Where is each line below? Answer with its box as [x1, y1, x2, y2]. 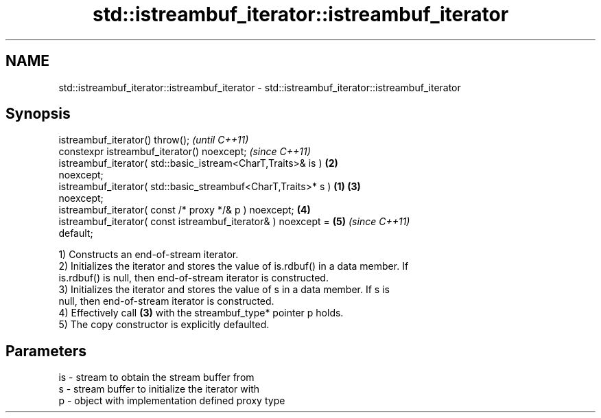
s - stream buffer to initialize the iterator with [58, 383, 259, 395]
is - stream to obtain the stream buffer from [58, 371, 255, 384]
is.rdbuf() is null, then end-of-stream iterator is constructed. [58, 272, 329, 284]
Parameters [5, 342, 86, 360]
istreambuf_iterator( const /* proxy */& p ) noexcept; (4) [58, 204, 311, 216]
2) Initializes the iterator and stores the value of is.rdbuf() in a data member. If [58, 260, 409, 272]
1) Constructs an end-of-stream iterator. [58, 248, 239, 261]
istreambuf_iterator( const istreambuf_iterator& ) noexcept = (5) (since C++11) [58, 216, 410, 228]
